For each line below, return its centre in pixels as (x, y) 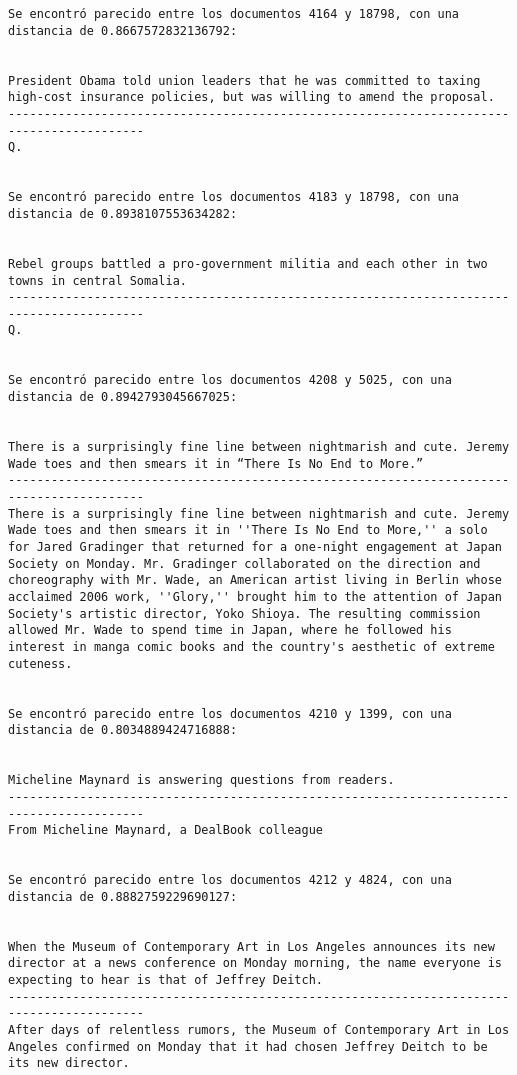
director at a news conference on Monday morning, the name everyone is (255, 963)
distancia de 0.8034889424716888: (123, 730)
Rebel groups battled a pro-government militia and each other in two (248, 263)
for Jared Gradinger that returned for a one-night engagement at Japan (255, 547)
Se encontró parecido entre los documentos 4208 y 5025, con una (230, 380)
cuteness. (40, 663)
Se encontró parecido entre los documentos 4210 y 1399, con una (230, 713)
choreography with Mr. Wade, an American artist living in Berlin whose (255, 580)
